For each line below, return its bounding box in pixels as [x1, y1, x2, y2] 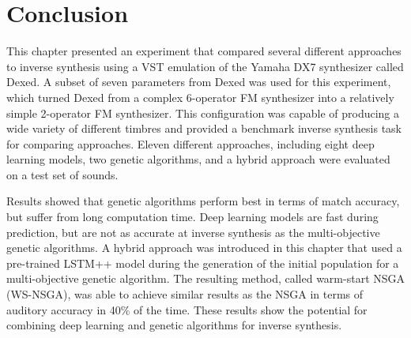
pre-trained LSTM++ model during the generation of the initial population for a [6, 254, 399, 271]
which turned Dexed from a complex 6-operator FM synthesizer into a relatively [6, 88, 394, 105]
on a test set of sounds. [6, 166, 119, 182]
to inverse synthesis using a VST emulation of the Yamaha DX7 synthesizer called [6, 58, 404, 74]
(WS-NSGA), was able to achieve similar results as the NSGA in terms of [6, 286, 364, 302]
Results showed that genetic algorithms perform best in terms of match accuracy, [6, 193, 400, 209]
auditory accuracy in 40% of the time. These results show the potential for [6, 301, 368, 317]
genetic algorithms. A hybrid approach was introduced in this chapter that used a [6, 239, 402, 256]
